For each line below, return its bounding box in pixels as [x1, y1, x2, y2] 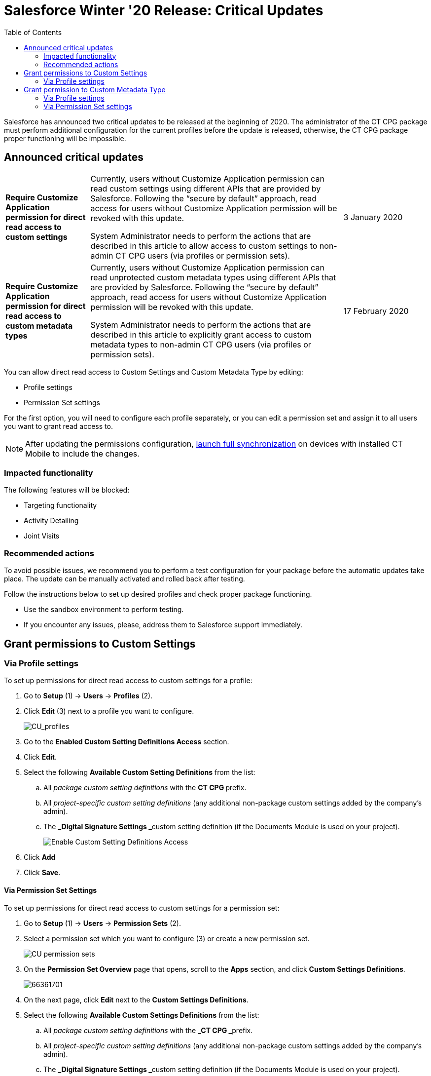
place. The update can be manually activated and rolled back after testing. [4, 575, 245, 583]
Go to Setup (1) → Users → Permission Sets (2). [24, 919, 181, 927]
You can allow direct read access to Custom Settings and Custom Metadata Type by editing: [4, 367, 303, 376]
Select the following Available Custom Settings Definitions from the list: [24, 1010, 259, 1019]
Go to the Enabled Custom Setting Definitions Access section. [24, 737, 229, 746]
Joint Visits [24, 532, 60, 540]
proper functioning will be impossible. [4, 134, 126, 143]
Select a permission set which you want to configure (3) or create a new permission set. [24, 934, 310, 943]
